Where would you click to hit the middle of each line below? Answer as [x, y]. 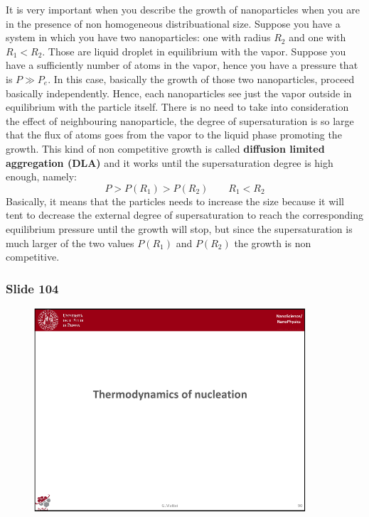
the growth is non [273, 243]
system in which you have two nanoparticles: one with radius [138, 37]
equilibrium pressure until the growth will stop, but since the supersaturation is [179, 228]
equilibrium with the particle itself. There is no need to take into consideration [177, 107]
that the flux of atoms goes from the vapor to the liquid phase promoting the [174, 135]
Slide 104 [32, 288]
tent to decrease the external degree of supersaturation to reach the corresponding [185, 215]
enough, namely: [41, 176]
